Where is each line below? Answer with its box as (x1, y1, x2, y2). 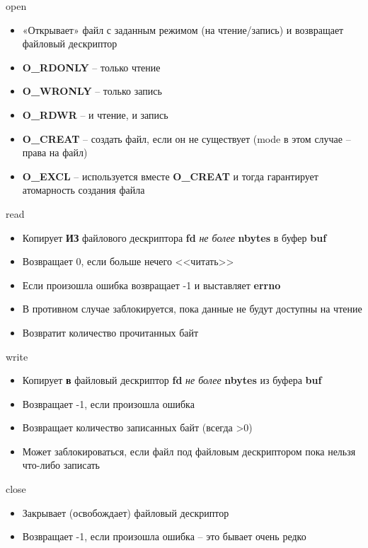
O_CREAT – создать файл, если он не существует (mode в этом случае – (22, 131, 351, 146)
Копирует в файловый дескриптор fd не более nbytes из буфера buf (22, 373, 322, 387)
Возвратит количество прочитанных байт (22, 325, 199, 339)
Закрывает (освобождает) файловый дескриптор (22, 505, 229, 520)
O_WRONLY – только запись (22, 83, 162, 98)
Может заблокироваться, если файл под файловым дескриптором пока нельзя (22, 443, 356, 458)
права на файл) (22, 145, 88, 160)
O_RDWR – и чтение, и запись (22, 107, 168, 122)
